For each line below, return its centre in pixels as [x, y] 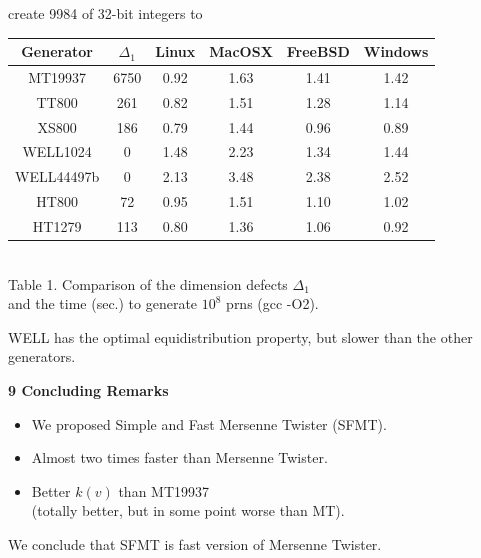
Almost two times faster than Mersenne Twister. [179, 457]
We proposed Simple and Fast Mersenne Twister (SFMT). [209, 423]
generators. [42, 356]
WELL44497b [57, 176]
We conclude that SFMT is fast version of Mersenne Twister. [195, 544]
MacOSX [241, 51]
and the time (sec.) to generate [103, 303]
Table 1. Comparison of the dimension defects [148, 283]
